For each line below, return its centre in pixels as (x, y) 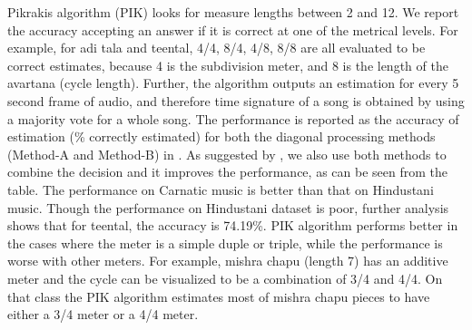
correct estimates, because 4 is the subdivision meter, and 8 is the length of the (228, 65)
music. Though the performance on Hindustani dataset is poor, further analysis (228, 207)
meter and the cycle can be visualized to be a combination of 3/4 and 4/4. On (225, 278)
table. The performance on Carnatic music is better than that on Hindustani (221, 189)
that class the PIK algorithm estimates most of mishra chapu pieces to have (219, 296)
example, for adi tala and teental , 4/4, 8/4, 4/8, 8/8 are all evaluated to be (216, 48)
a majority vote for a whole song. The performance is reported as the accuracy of (233, 118)
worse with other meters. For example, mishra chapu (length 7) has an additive (228, 261)
